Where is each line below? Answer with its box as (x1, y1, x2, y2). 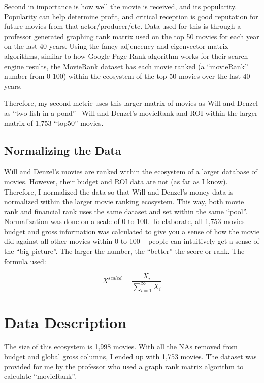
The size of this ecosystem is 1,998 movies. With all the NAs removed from (4, 341, 238, 352)
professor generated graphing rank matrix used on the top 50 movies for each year (4, 30, 259, 41)
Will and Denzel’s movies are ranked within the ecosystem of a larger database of (4, 166, 257, 177)
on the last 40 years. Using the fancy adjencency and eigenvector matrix (4, 41, 228, 51)
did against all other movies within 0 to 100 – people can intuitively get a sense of (4, 236, 259, 246)
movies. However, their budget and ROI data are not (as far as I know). (4, 176, 228, 186)
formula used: (4, 256, 46, 266)
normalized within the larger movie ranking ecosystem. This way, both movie (4, 196, 244, 207)
